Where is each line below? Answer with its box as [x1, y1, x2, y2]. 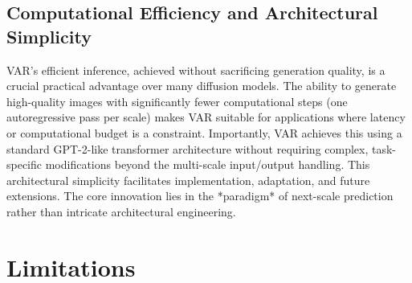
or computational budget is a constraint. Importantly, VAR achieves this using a [6, 124, 402, 141]
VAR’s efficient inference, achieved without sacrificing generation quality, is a [6, 61, 385, 78]
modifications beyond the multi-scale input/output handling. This [45, 156, 370, 173]
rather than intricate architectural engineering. [6, 203, 236, 219]
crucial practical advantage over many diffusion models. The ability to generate [6, 77, 397, 94]
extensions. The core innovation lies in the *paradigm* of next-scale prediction [6, 187, 394, 204]
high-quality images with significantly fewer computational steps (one [6, 92, 348, 109]
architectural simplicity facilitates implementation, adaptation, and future [6, 171, 370, 188]
